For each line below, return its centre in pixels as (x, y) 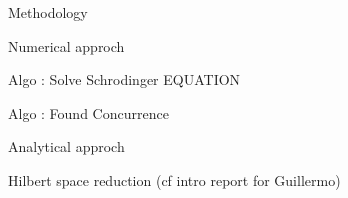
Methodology (48, 12)
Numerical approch (66, 45)
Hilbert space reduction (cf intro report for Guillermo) (174, 179)
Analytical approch (66, 146)
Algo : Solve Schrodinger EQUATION (124, 79)
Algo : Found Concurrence (88, 112)
